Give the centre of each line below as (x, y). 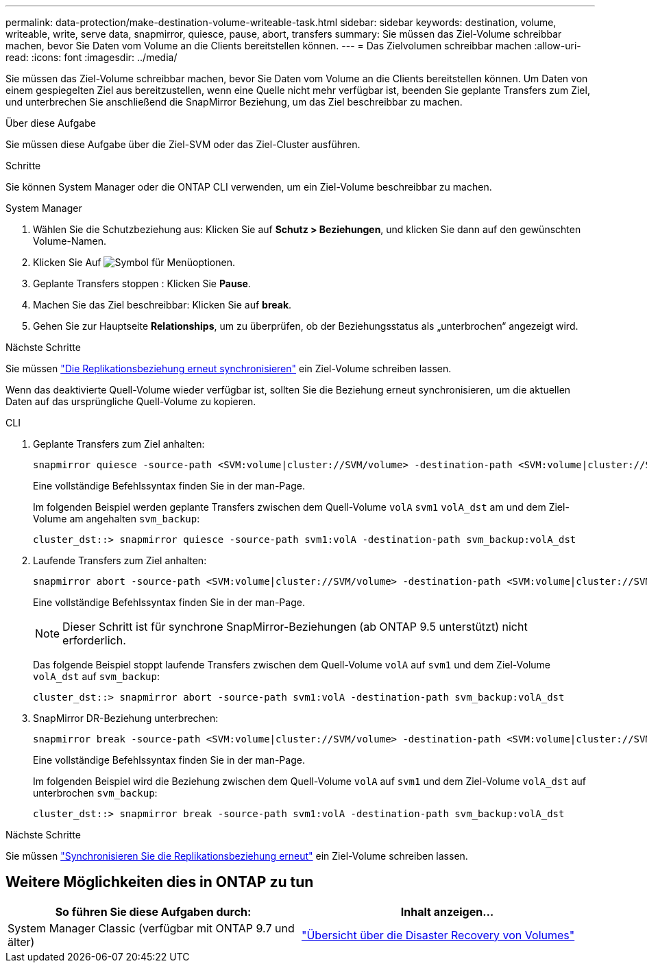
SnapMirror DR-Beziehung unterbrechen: (126, 718)
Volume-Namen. (70, 241)
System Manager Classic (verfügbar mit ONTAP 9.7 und (151, 928)
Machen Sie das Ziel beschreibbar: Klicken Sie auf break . (162, 305)
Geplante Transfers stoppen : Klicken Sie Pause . (142, 283)
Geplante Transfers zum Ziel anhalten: (119, 444)
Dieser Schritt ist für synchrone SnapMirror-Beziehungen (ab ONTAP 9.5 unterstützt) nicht (295, 627)
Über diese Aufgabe (51, 123)
